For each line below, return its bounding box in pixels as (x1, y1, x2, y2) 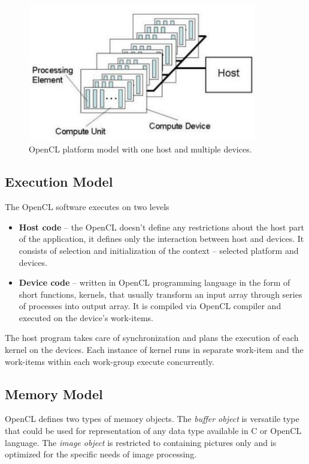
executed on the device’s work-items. (19, 311, 153, 324)
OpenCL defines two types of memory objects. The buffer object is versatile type (5, 412, 299, 425)
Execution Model (5, 172, 113, 191)
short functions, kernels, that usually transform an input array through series (19, 288, 302, 300)
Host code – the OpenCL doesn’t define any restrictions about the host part (19, 220, 304, 233)
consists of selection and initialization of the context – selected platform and (19, 244, 299, 256)
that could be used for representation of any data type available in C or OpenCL (5, 424, 302, 437)
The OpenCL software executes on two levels (5, 200, 169, 213)
